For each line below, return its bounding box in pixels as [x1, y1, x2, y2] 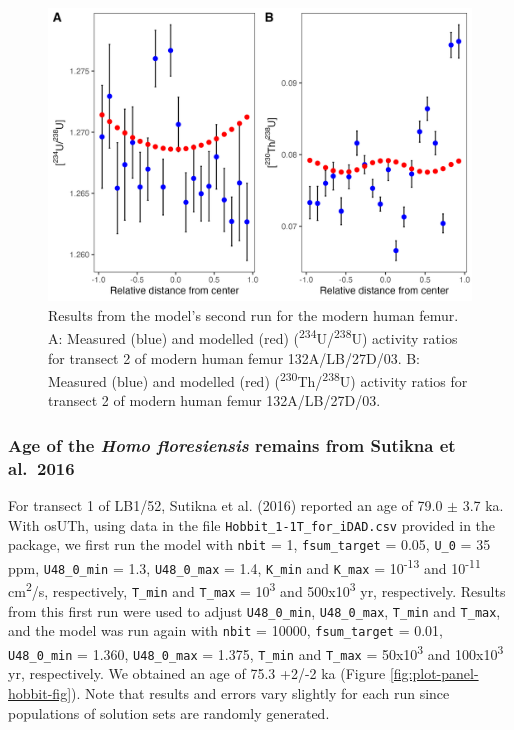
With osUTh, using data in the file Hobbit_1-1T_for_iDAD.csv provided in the [8, 514, 496, 535]
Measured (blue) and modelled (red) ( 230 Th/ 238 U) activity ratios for [48, 368, 468, 391]
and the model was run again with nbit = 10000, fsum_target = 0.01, [8, 620, 443, 641]
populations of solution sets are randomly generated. [8, 702, 330, 723]
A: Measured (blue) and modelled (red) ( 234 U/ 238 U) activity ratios [48, 325, 458, 348]
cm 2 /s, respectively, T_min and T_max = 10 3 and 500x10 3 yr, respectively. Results [8, 578, 506, 602]
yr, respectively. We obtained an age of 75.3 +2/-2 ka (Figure [8, 663, 386, 684]
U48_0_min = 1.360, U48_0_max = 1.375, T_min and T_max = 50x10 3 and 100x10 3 [8, 641, 504, 664]
